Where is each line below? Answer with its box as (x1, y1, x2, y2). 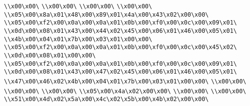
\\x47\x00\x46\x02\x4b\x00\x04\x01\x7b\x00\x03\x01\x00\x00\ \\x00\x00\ (4, 78, 247, 85)
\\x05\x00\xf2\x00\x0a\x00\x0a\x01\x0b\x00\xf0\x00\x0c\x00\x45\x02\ (4, 44, 237, 51)
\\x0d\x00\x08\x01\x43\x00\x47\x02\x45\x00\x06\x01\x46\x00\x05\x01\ (4, 68, 237, 76)
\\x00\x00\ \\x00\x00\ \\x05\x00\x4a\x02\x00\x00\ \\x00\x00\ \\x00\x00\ (4, 87, 247, 95)
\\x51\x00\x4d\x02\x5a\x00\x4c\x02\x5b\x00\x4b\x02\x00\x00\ (4, 96, 209, 103)
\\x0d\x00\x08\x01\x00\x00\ (4, 52, 96, 59)
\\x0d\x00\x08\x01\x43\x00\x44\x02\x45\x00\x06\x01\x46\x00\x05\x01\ (4, 27, 237, 34)
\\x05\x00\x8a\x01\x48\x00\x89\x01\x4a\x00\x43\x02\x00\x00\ (4, 11, 209, 18)
